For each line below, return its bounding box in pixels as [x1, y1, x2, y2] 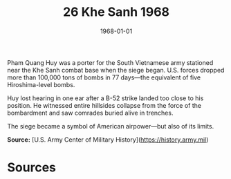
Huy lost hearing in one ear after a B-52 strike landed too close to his [7, 94, 204, 102]
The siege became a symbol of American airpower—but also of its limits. [7, 122, 214, 130]
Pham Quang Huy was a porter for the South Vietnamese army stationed [7, 58, 214, 66]
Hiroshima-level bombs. [7, 80, 75, 88]
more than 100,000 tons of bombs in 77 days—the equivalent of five [7, 73, 201, 82]
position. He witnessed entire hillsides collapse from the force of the [7, 101, 202, 109]
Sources [7, 160, 57, 176]
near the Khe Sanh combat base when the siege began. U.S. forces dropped [7, 66, 225, 74]
